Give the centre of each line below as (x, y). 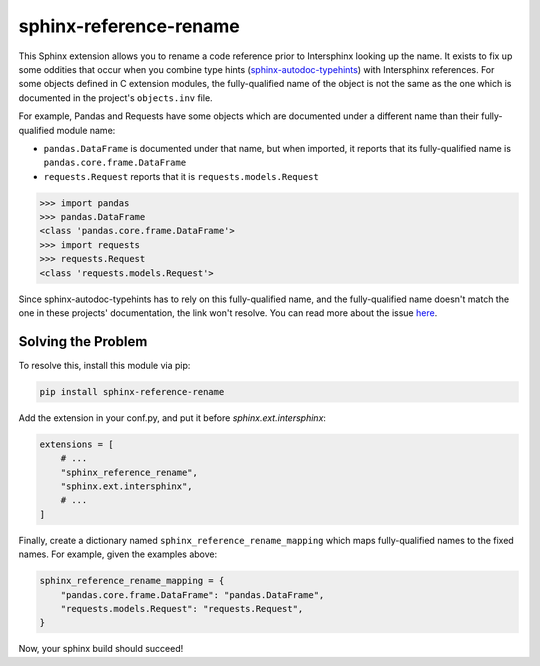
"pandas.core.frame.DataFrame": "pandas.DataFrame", (192, 594)
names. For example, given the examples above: (118, 554)
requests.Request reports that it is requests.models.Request (181, 176)
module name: (86, 130)
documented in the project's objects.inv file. (116, 97)
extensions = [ (76, 444)
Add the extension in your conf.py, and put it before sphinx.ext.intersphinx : (172, 417)
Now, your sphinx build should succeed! (101, 649)
